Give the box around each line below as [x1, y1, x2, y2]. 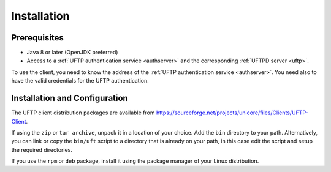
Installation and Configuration [11, 93, 128, 103]
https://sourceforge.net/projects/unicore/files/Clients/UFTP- [156, 109, 309, 116]
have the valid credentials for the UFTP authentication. [11, 77, 150, 84]
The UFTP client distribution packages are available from [11, 109, 155, 116]
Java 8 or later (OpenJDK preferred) [26, 49, 118, 56]
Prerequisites [11, 32, 64, 43]
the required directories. [11, 146, 73, 153]
